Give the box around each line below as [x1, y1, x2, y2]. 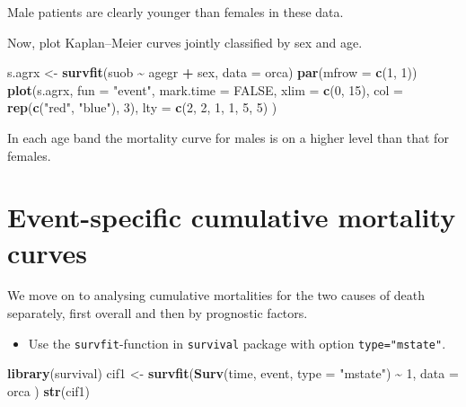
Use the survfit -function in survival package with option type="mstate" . [28, 333, 446, 352]
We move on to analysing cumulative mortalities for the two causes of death [7, 286, 426, 305]
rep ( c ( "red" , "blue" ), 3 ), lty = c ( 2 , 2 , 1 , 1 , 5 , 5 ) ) [7, 98, 277, 117]
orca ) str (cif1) [7, 381, 91, 400]
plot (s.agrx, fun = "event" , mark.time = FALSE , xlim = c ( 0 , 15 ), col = [7, 80, 403, 99]
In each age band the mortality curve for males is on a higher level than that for [7, 128, 449, 146]
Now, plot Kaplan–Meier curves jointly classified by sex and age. [7, 32, 363, 51]
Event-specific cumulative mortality [7, 199, 456, 235]
